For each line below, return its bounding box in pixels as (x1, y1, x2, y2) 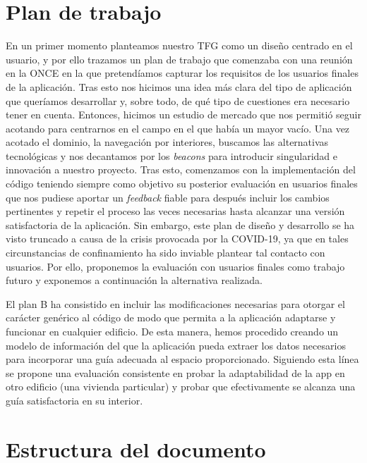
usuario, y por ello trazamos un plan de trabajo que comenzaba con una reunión (6, 51, 353, 66)
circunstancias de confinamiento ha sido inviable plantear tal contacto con (6, 245, 325, 260)
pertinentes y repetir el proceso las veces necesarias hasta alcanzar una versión (6, 204, 345, 218)
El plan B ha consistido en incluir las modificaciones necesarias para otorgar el (6, 296, 345, 311)
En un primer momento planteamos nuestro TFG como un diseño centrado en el (6, 38, 353, 53)
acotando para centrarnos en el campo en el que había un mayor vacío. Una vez (6, 121, 350, 135)
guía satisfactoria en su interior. (6, 393, 143, 407)
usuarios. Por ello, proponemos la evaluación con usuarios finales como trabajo (6, 259, 345, 273)
